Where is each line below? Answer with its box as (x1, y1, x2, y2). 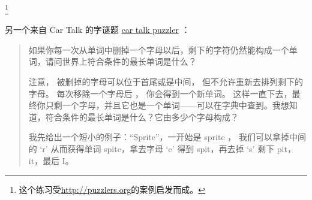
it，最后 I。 (28, 154, 74, 166)
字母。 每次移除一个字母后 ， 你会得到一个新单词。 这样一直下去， (28, 87, 292, 99)
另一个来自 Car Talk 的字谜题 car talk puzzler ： (5, 23, 190, 36)
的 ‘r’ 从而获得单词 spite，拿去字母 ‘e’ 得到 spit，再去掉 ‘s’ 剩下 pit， (28, 143, 296, 154)
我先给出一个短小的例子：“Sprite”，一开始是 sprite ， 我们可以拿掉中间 (28, 131, 306, 143)
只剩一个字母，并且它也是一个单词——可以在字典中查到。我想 (45, 99, 289, 111)
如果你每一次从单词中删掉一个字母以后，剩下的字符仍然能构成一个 (28, 43, 289, 56)
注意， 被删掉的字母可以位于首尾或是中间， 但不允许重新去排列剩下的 (28, 75, 304, 88)
